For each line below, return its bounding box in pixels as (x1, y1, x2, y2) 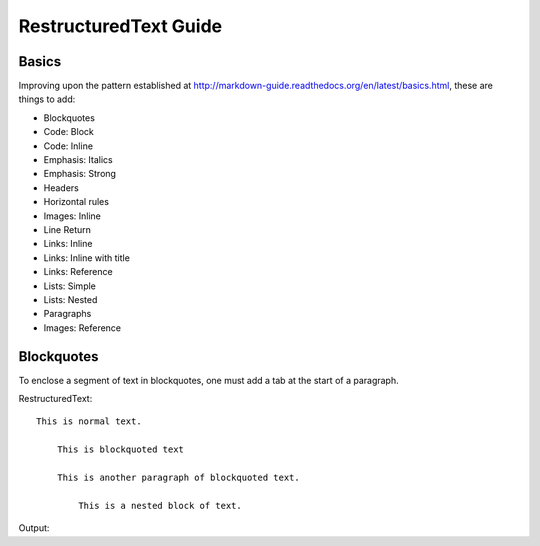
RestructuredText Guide (18, 15, 223, 37)
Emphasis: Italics (43, 154, 114, 166)
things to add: (18, 93, 76, 105)
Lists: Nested (43, 293, 98, 305)
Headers (43, 181, 79, 194)
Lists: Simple (43, 280, 97, 292)
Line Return (43, 223, 92, 235)
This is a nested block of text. (78, 500, 242, 511)
